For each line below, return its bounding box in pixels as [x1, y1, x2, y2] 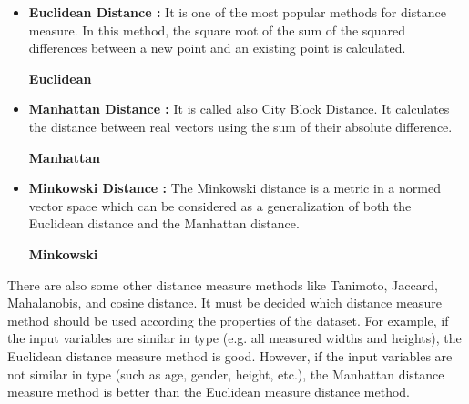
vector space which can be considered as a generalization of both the [28, 196, 412, 215]
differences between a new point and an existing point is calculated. [28, 38, 406, 57]
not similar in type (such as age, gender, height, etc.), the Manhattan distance [7, 364, 444, 383]
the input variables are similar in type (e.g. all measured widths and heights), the [7, 328, 462, 348]
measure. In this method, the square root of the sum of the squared [28, 20, 405, 39]
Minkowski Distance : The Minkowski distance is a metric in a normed [28, 178, 441, 197]
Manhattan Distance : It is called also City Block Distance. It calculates [28, 99, 450, 118]
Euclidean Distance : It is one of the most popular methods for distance [28, 3, 446, 21]
